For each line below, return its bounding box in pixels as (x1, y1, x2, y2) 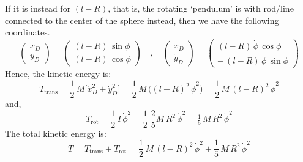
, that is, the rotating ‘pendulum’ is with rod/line (108, 2, 294, 14)
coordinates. (5, 26, 50, 39)
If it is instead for (5, 2, 71, 14)
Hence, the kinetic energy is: (5, 67, 111, 80)
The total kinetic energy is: (5, 127, 107, 139)
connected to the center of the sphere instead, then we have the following (5, 13, 279, 26)
